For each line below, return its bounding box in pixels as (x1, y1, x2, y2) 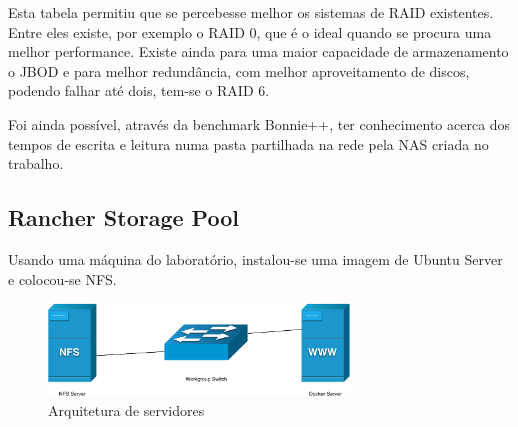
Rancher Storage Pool (8, 202, 239, 233)
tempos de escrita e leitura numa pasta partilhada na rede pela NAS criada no (8, 133, 489, 154)
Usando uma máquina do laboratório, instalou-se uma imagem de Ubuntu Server (8, 248, 503, 269)
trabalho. (8, 153, 64, 174)
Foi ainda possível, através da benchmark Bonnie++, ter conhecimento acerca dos (8, 113, 511, 134)
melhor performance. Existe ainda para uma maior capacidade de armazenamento (8, 41, 509, 62)
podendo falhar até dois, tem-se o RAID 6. (8, 80, 270, 101)
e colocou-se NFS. (8, 268, 117, 289)
